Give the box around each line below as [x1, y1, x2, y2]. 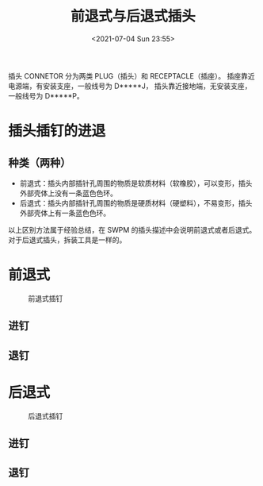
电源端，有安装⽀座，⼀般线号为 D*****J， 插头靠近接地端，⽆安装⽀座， [8, 81, 252, 91]
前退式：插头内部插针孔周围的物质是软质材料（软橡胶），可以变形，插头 [19, 178, 253, 187]
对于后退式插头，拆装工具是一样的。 [8, 235, 127, 245]
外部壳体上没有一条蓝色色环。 [19, 188, 117, 198]
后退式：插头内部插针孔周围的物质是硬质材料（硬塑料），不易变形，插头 [19, 198, 253, 207]
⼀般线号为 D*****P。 [8, 91, 85, 100]
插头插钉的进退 [8, 122, 106, 140]
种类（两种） [8, 156, 71, 169]
